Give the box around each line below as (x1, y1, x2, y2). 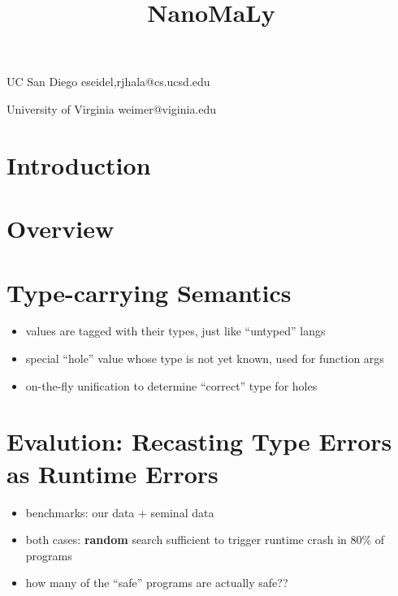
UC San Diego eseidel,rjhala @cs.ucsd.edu (6, 73, 210, 90)
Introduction (6, 148, 151, 181)
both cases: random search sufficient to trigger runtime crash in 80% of (25, 531, 385, 548)
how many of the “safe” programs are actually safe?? (25, 574, 288, 591)
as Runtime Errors (6, 456, 218, 490)
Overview (6, 212, 115, 245)
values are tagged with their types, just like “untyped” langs (25, 322, 326, 339)
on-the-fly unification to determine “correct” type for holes (25, 377, 318, 394)
